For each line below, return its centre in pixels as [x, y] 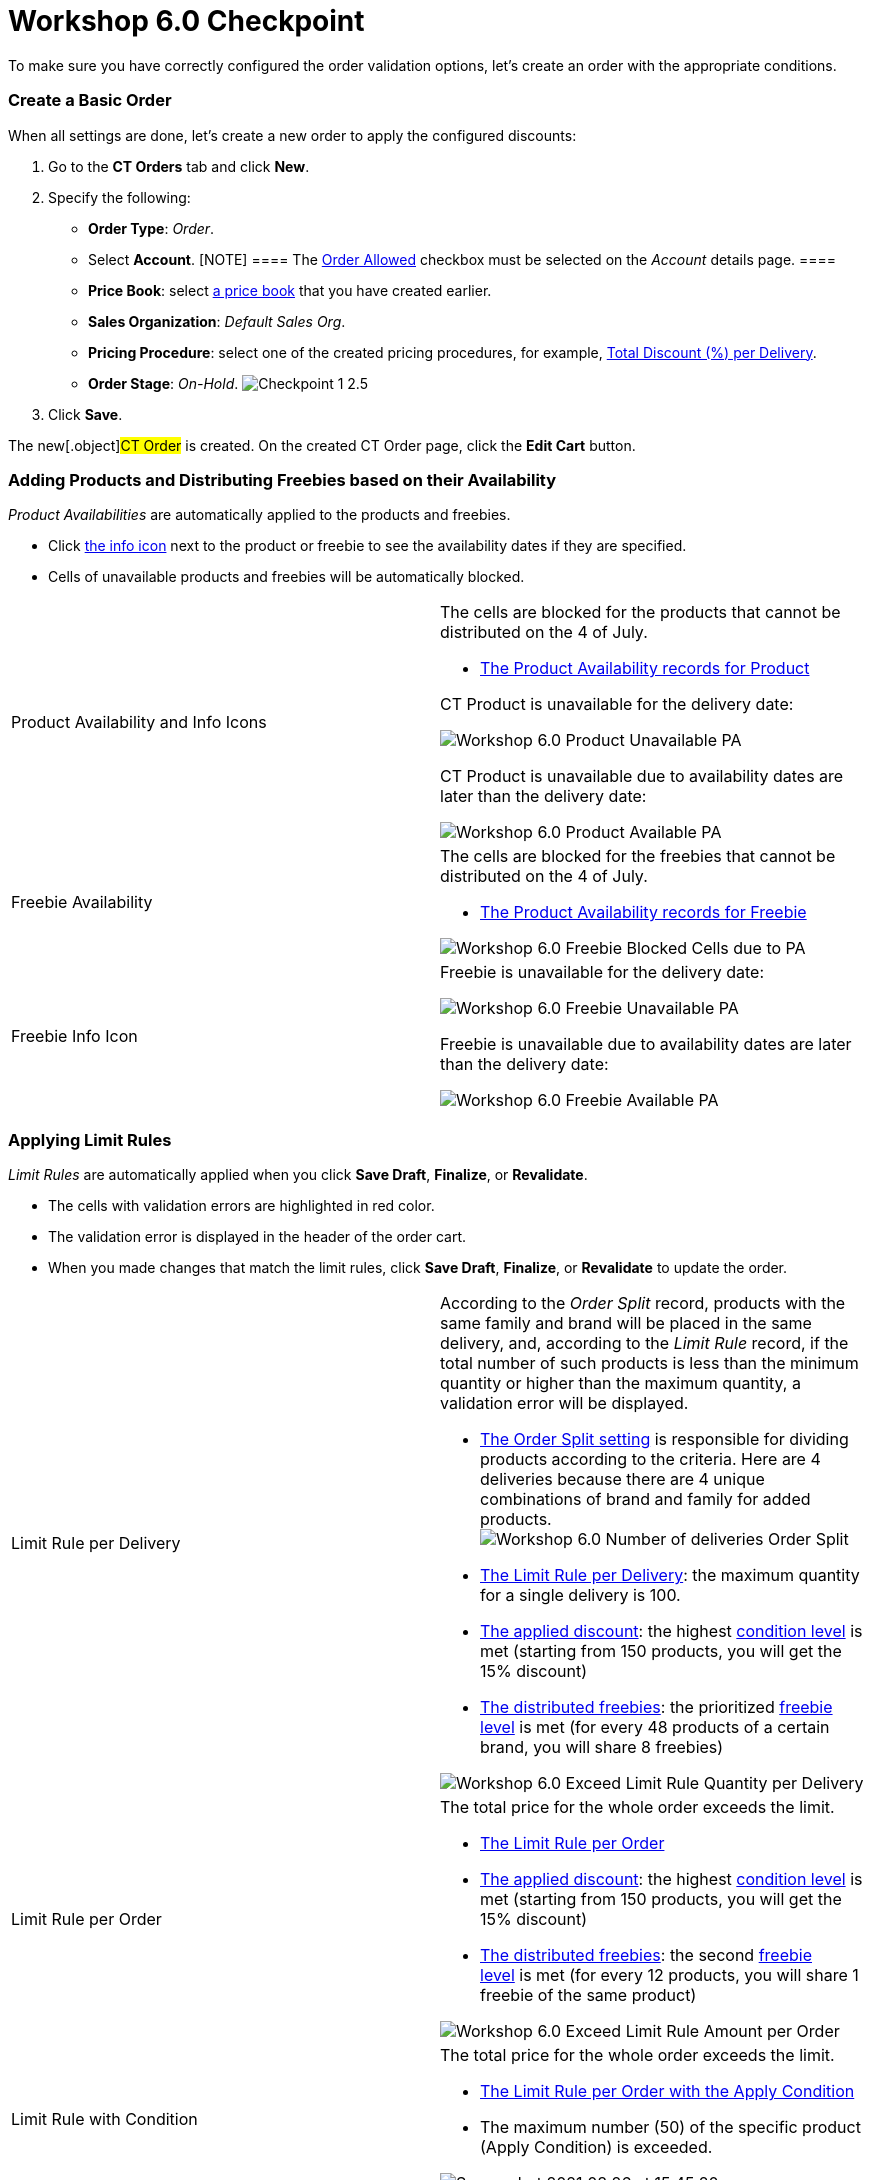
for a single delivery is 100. [580, 1595]
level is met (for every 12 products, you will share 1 [669, 1975]
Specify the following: [119, 197]
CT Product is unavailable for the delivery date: [617, 704]
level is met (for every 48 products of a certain [655, 1727]
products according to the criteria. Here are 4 [650, 1459]
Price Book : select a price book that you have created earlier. [290, 290]
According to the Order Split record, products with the [643, 1303]
